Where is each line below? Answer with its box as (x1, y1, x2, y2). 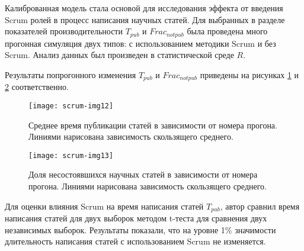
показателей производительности (5, 25, 123, 37)
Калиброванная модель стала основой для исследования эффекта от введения (5, 2, 283, 14)
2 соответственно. (5, 81, 69, 93)
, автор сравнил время (220, 199, 300, 212)
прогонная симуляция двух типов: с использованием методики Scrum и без (5, 37, 276, 49)
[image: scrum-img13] (28, 151, 114, 160)
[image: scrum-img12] (28, 101, 114, 110)
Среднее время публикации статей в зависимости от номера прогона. (28, 118, 277, 131)
